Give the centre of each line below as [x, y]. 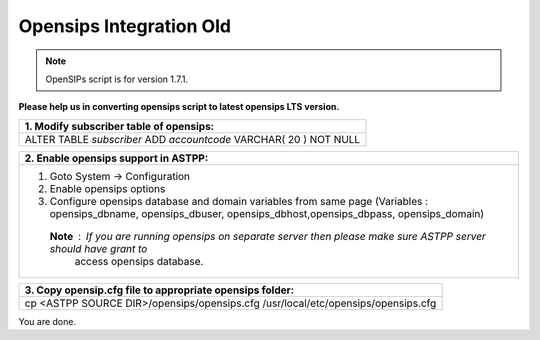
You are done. [47, 321]
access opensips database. [139, 261]
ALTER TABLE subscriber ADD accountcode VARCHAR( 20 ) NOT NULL [192, 139]
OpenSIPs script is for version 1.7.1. [117, 79]
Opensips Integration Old [125, 26]
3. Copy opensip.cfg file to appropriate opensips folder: [159, 290]
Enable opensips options [107, 188]
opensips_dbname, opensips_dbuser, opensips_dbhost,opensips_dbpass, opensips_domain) [267, 213]
